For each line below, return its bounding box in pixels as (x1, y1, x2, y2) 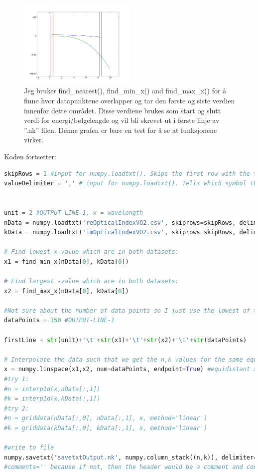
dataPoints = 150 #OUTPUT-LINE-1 (4, 317, 115, 324)
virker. (24, 134, 44, 145)
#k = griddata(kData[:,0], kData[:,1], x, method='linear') (4, 424, 208, 432)
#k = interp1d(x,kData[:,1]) (4, 395, 101, 403)
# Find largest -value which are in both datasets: (4, 278, 179, 285)
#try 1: (4, 376, 29, 383)
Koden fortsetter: (4, 151, 56, 161)
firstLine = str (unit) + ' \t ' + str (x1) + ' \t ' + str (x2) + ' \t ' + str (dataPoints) (4, 336, 247, 344)
